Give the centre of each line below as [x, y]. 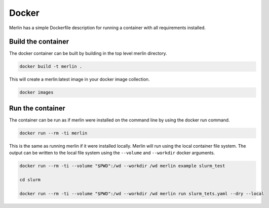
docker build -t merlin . [51, 66]
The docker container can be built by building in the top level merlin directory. [88, 53]
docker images [37, 92]
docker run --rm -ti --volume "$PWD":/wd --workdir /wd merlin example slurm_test [122, 166]
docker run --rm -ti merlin [53, 133]
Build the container [39, 42]
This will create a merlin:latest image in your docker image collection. [79, 80]
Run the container [37, 108]
